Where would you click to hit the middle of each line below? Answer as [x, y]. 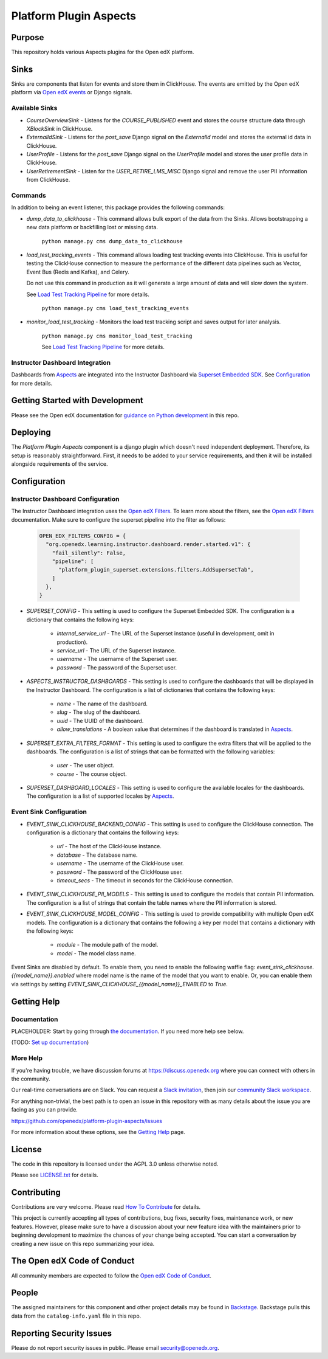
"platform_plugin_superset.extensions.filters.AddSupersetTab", [156, 570]
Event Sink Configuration [49, 812]
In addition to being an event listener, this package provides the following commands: [118, 207]
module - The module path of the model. [108, 945]
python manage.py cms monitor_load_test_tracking [117, 336]
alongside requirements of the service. [60, 464]
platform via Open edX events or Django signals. [72, 92]
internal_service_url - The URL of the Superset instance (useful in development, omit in [166, 634]
